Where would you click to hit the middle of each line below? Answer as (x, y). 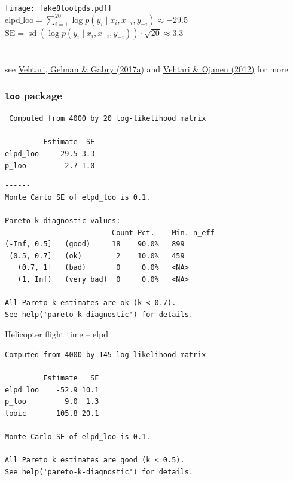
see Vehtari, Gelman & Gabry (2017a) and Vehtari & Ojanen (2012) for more (146, 69)
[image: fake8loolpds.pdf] (58, 8)
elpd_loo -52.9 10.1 (52, 390)
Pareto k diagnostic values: (63, 220)
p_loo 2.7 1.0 (50, 165)
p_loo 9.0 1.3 (52, 402)
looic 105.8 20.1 (52, 413)
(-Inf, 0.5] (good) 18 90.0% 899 (95, 244)
